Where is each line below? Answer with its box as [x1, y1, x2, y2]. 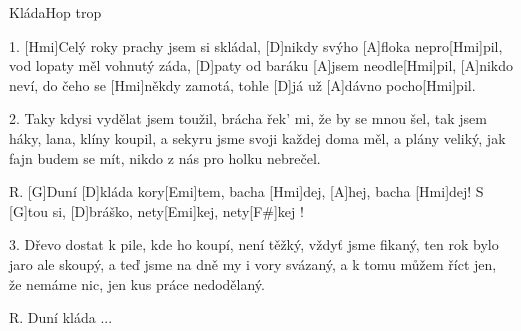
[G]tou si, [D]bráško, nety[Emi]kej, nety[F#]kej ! [9, 200, 304, 221]
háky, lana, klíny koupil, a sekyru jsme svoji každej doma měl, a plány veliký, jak [9, 127, 506, 148]
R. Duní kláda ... [9, 307, 113, 328]
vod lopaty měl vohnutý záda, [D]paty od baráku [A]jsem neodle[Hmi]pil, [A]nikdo [9, 55, 513, 76]
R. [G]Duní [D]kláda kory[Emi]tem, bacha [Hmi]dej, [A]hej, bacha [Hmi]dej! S [9, 181, 484, 202]
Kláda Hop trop [9, 2, 102, 22]
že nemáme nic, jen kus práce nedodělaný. [9, 273, 265, 294]
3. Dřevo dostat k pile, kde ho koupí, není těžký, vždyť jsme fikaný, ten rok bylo [9, 234, 499, 255]
